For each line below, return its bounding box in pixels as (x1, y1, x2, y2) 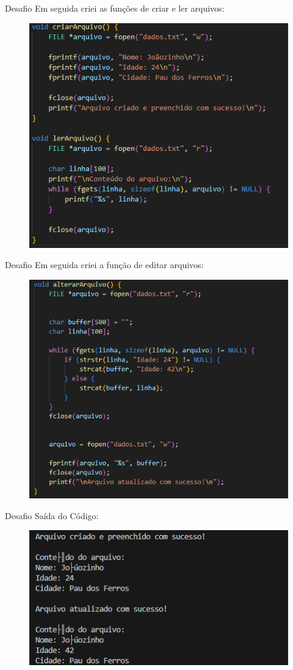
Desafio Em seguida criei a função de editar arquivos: (5, 258, 204, 271)
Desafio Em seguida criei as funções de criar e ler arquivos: (5, 2, 225, 14)
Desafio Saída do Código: (5, 509, 99, 522)
